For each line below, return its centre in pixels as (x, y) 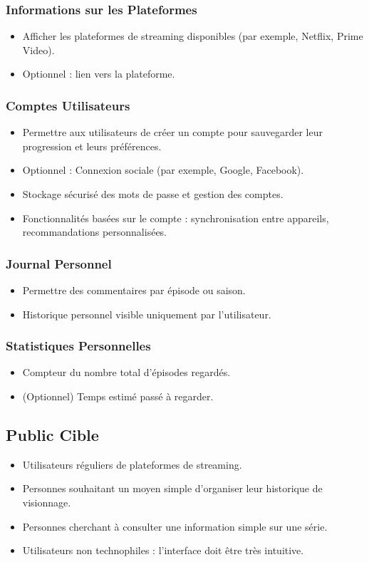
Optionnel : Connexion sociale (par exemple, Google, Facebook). (163, 170)
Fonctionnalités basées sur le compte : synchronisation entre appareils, (176, 218)
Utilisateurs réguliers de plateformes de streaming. (132, 464)
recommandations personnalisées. (95, 232)
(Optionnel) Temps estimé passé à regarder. (118, 396)
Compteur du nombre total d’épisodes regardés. (126, 372)
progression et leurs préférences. (92, 146)
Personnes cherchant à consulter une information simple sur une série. (175, 526)
